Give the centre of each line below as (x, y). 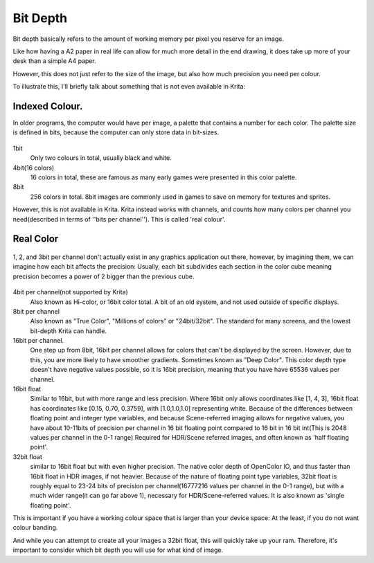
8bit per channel (36, 311)
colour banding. (35, 528)
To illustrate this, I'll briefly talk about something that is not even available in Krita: (129, 87)
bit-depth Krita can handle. (69, 331)
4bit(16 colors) (34, 168)
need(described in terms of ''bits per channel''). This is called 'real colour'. (119, 219)
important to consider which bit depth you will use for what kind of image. (118, 550)
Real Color (36, 239)
